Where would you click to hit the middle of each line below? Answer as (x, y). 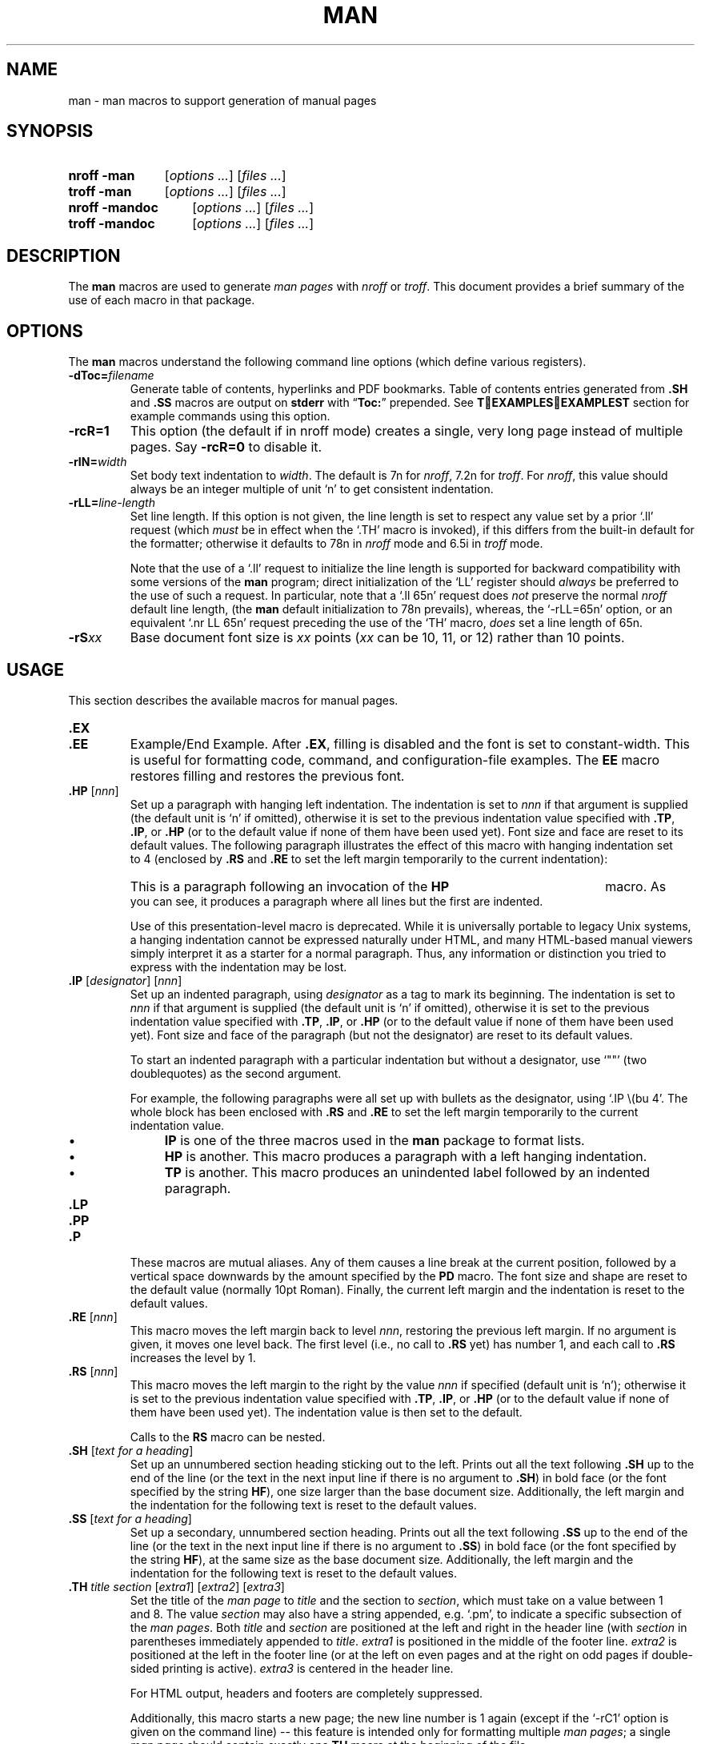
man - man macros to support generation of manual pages (222, 100)
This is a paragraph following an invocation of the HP (290, 886)
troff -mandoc (112, 224)
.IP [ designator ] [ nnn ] (125, 980)
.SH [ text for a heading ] (131, 1450)
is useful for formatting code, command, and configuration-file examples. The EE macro (395, 759)
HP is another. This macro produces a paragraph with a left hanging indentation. (406, 1156)
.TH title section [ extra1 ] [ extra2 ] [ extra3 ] (176, 1586)
